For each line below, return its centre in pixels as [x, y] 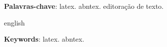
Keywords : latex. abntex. [44, 39]
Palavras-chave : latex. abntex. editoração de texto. [84, 6]
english [15, 22]
